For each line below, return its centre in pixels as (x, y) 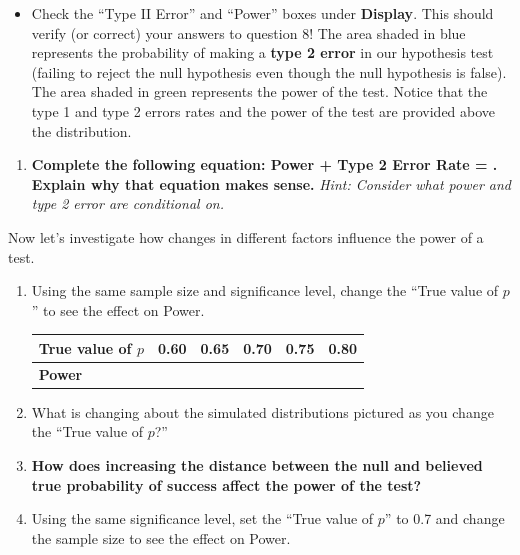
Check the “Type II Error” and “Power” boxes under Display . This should (262, 13)
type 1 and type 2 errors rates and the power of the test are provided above (263, 110)
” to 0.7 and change (444, 518)
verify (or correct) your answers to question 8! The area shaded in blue (248, 32)
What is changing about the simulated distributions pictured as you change (262, 411)
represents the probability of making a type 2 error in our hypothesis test (262, 52)
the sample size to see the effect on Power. (161, 537)
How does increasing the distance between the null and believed (257, 464)
